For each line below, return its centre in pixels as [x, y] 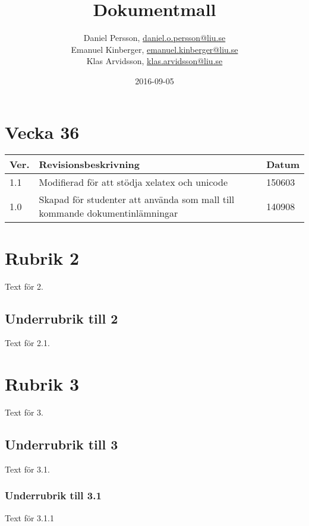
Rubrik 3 [42, 384]
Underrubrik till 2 [62, 318]
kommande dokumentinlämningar [108, 213]
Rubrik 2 [42, 257]
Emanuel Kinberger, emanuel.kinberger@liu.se [154, 49]
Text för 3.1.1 [29, 517]
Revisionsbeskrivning [89, 164]
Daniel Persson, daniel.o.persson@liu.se [154, 38]
